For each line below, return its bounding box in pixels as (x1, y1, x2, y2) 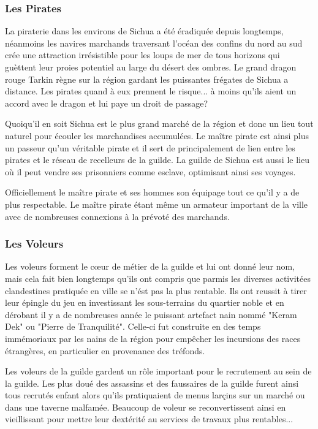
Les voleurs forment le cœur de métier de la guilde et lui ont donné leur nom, (5, 260, 295, 273)
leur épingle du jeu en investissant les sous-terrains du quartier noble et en (5, 296, 284, 309)
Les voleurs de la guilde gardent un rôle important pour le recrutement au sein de (5, 365, 312, 378)
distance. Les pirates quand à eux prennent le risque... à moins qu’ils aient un (5, 85, 297, 97)
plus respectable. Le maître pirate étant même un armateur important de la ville (5, 197, 308, 210)
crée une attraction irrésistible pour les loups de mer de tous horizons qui (5, 48, 280, 61)
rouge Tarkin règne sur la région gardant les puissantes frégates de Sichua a (5, 72, 289, 85)
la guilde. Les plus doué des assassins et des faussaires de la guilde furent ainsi (5, 376, 299, 389)
